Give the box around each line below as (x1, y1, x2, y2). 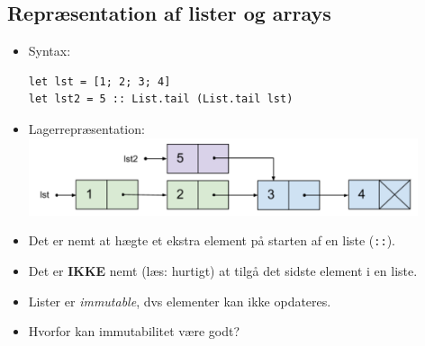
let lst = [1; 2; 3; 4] (28, 75, 171, 88)
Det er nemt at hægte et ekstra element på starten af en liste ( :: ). (28, 231, 395, 250)
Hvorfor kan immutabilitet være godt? (28, 322, 240, 341)
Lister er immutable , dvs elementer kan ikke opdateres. (28, 291, 331, 310)
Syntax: (28, 41, 71, 60)
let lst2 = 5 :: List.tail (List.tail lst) (28, 93, 294, 106)
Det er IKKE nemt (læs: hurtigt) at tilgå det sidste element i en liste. (28, 261, 418, 279)
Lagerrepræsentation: (28, 119, 145, 138)
